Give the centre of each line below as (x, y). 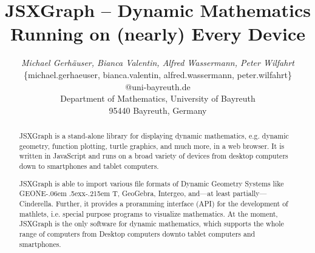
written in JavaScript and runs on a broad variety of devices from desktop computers (154, 156)
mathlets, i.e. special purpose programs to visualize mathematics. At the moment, (148, 213)
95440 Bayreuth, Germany (158, 110)
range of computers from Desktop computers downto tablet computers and (137, 233)
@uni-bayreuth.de (158, 86)
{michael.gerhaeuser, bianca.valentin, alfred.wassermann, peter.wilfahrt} (158, 74)
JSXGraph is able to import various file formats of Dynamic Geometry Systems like (151, 183)
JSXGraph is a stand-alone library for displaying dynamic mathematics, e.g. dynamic (154, 136)
